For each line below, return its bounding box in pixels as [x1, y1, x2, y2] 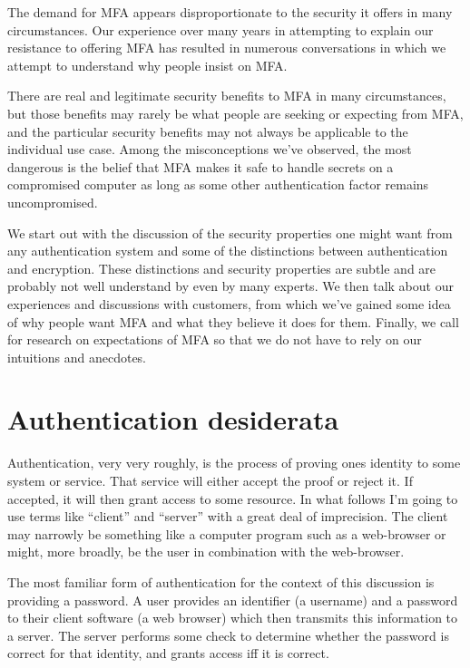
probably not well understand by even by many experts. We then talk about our [7, 276, 454, 295]
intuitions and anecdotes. [7, 347, 147, 366]
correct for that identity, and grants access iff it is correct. [7, 644, 329, 663]
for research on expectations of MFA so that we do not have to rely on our [7, 330, 422, 349]
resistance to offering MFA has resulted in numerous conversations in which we [7, 38, 446, 57]
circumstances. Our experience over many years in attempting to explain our [7, 20, 434, 39]
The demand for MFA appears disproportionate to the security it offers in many [7, 3, 453, 21]
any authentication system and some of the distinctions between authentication [7, 241, 448, 260]
